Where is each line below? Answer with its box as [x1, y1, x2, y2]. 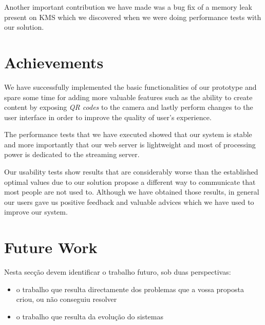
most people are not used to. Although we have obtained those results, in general [4, 186, 259, 197]
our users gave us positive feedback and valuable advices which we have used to [4, 196, 254, 207]
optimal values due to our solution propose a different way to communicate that [4, 176, 256, 187]
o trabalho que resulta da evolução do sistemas [16, 311, 163, 321]
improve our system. [4, 206, 68, 217]
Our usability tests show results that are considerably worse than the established [4, 166, 258, 177]
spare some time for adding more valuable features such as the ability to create [4, 91, 253, 102]
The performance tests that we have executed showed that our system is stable [4, 129, 252, 140]
